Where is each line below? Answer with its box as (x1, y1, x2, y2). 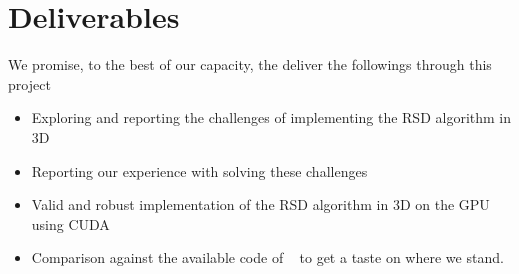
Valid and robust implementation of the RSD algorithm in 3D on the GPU (31, 194, 490, 215)
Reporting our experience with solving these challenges (31, 160, 368, 181)
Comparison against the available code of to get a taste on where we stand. (31, 247, 504, 268)
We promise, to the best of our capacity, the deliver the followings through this (8, 54, 492, 75)
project (8, 73, 51, 94)
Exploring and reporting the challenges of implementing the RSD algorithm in (31, 107, 512, 128)
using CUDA (31, 213, 110, 234)
